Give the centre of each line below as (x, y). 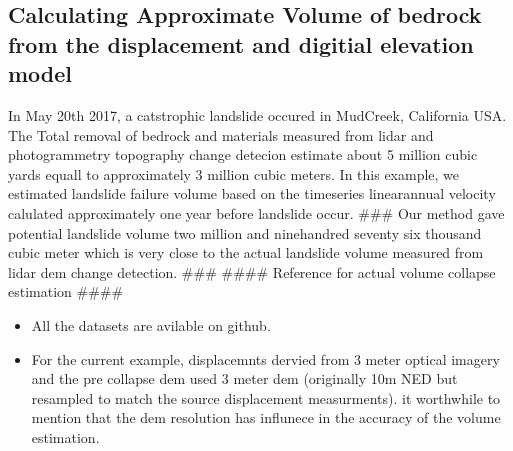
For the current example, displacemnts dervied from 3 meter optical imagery (265, 358)
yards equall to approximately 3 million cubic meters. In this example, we (234, 173)
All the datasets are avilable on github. (151, 324)
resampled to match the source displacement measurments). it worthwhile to (266, 397)
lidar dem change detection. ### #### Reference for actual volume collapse (252, 271)
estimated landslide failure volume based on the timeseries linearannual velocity (252, 193)
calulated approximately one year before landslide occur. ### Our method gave (256, 212)
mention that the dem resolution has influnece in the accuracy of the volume (266, 417)
